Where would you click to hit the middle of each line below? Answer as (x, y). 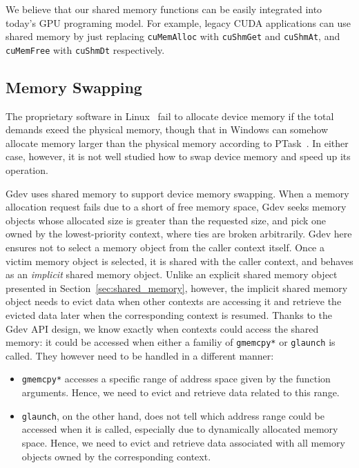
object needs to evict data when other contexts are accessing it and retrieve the (174, 301)
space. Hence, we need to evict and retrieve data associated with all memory (183, 442)
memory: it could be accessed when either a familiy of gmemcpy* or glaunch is (171, 342)
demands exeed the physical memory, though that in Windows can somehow (167, 129)
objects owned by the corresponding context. (116, 456)
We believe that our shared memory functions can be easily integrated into (164, 9)
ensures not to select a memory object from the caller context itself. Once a (165, 247)
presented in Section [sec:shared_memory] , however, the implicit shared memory (177, 287)
